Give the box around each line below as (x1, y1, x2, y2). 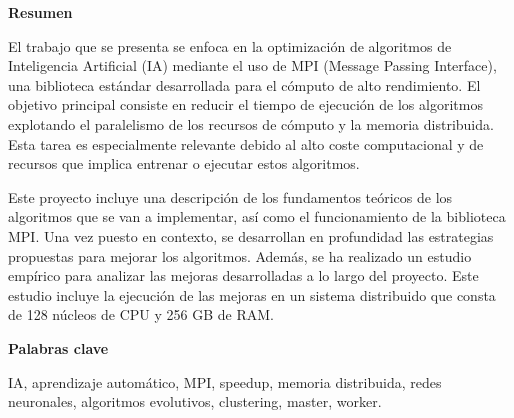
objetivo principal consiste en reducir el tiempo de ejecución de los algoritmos (8, 94, 483, 115)
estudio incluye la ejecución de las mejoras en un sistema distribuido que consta (8, 284, 496, 305)
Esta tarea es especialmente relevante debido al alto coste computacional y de (8, 133, 484, 154)
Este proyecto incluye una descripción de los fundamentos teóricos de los (8, 186, 453, 207)
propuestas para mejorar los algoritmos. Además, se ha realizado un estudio (8, 245, 472, 266)
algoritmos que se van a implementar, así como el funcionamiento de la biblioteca (8, 206, 506, 227)
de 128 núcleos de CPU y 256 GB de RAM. (8, 304, 274, 325)
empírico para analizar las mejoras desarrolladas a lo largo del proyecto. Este (8, 265, 479, 286)
